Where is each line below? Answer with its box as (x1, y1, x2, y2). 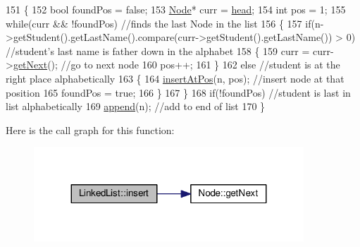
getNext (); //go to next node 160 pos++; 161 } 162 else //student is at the (13, 57, 340, 72)
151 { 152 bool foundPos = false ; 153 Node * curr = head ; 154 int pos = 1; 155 (6, 2, 346, 16)
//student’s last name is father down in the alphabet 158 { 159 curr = (6, 43, 310, 58)
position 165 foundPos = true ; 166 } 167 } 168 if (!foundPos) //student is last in (6, 85, 351, 100)
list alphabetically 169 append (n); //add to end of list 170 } (6, 99, 266, 114)
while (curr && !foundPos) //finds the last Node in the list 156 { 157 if (6, 16, 311, 30)
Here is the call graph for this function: (6, 122, 175, 137)
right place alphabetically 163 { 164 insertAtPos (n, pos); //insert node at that (6, 71, 345, 85)
